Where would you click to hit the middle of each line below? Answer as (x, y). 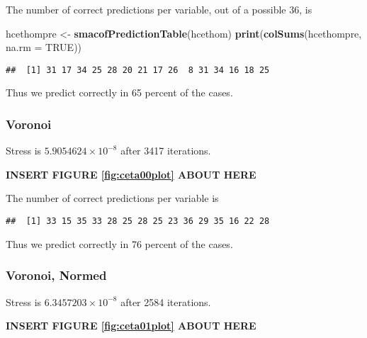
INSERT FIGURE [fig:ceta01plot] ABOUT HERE (131, 326)
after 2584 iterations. (166, 302)
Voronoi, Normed (56, 275)
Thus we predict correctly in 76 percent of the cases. (119, 243)
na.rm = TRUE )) (44, 47)
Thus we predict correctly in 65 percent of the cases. (119, 92)
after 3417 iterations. (166, 151)
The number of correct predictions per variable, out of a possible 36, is (159, 9)
